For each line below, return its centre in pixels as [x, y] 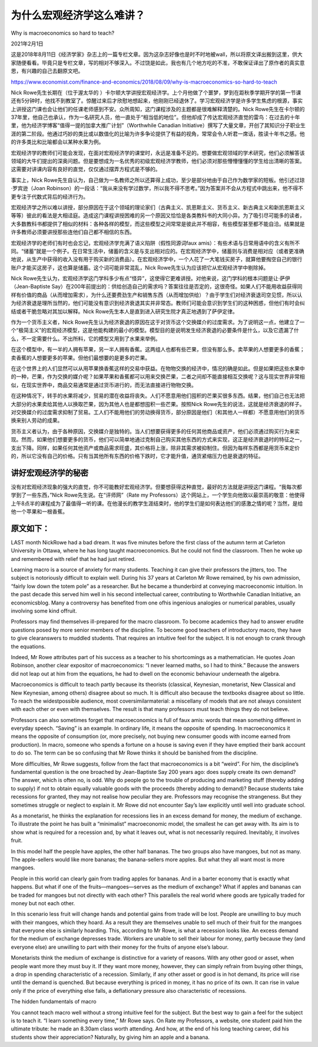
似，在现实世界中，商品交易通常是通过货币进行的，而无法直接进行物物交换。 [104, 385]
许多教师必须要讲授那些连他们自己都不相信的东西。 [73, 232]
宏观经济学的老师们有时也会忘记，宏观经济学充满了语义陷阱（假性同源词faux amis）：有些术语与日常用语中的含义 [148, 243]
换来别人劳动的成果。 [37, 420]
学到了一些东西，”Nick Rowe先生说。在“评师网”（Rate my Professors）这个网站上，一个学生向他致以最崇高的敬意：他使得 [158, 495]
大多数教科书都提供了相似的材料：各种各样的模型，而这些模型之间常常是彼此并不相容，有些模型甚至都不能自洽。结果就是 [158, 224]
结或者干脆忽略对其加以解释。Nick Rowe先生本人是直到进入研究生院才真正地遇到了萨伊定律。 [124, 311]
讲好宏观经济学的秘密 [49, 473]
